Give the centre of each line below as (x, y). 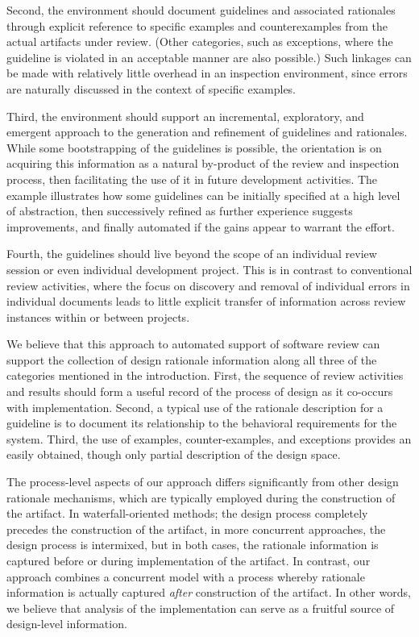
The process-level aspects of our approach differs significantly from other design (203, 482)
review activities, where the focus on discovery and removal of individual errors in (208, 285)
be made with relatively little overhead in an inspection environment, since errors (207, 73)
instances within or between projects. (98, 316)
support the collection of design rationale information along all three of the (192, 359)
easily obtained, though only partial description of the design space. (174, 454)
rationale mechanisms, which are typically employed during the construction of (201, 497)
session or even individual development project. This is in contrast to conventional (209, 269)
